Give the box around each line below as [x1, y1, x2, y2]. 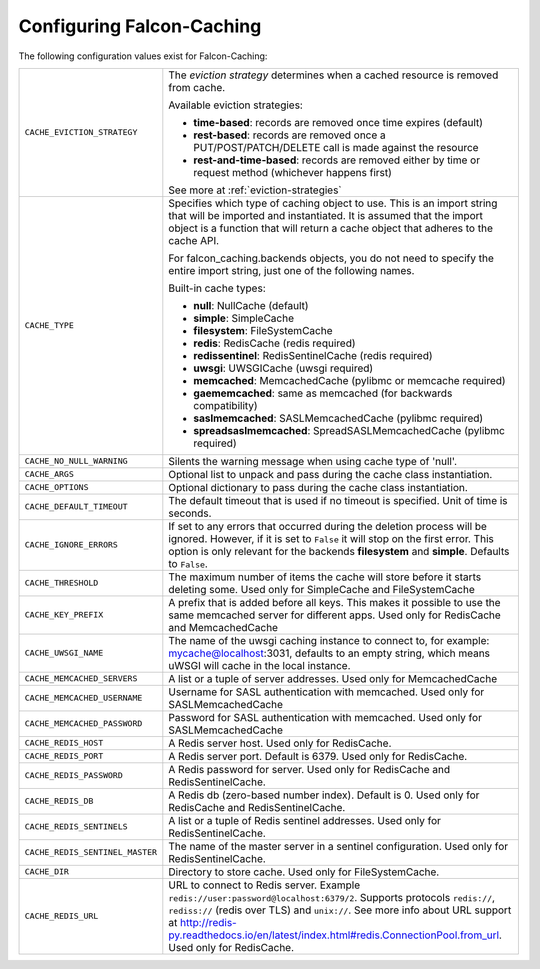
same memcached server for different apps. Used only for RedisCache [168, 608, 502, 622]
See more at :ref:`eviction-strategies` [168, 183, 342, 197]
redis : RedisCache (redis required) [193, 336, 356, 350]
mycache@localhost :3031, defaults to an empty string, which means [168, 646, 490, 660]
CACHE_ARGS [24, 469, 75, 480]
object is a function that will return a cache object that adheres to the [168, 221, 494, 235]
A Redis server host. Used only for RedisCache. [168, 736, 392, 750]
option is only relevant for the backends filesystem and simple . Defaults [168, 544, 510, 558]
